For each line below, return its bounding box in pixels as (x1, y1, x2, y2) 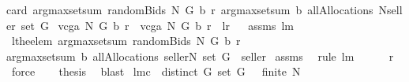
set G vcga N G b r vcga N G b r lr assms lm (21, 17, 294, 33)
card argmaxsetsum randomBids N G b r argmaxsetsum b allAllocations (6, 2, 373, 17)
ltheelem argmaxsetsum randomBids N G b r (11, 32, 241, 49)
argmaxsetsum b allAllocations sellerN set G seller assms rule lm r (6, 47, 394, 64)
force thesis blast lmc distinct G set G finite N (11, 63, 301, 80)
